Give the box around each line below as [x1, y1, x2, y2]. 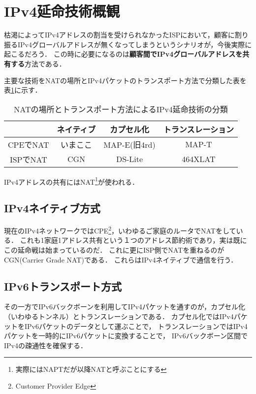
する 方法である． [10, 58, 66, 68]
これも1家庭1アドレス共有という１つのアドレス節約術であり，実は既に [20, 235, 247, 245]
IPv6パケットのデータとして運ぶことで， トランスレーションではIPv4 [24, 321, 248, 331]
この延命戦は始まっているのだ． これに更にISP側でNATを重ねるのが [4, 244, 224, 255]
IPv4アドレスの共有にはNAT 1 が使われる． [4, 175, 139, 187]
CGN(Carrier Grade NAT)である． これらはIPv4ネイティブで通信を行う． [4, 254, 238, 264]
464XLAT [182, 153, 216, 165]
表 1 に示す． [4, 85, 42, 95]
